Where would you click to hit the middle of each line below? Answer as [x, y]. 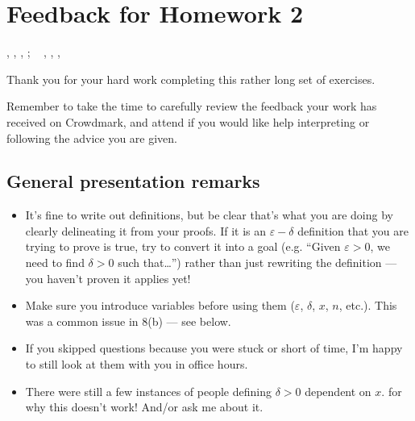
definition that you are [353, 230]
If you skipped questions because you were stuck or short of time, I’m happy [214, 348]
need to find [55, 263]
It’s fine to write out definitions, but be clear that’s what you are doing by [209, 215]
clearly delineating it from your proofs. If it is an [146, 230]
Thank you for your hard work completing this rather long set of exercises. [191, 79]
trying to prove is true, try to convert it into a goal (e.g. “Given [183, 246]
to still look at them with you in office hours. [137, 364]
